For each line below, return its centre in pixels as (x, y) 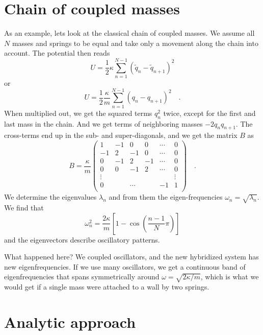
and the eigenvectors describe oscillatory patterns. (82, 239)
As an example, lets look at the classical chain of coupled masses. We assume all (129, 33)
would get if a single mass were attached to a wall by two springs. (107, 287)
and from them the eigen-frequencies (166, 197)
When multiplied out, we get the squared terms (78, 113)
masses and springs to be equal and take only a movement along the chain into (135, 43)
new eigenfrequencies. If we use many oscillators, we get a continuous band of (125, 266)
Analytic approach (70, 321)
